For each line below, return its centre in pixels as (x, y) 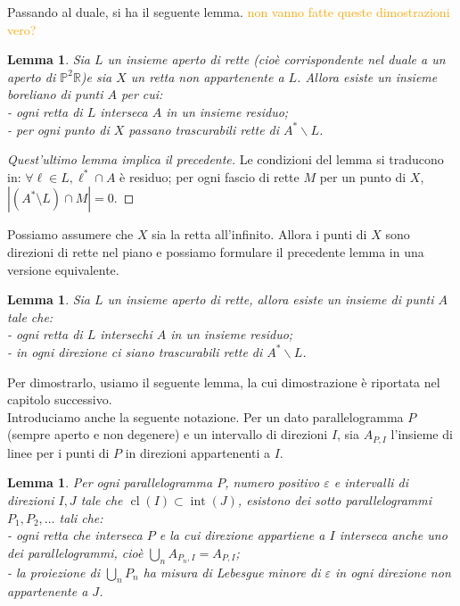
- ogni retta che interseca (75, 535)
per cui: (142, 94)
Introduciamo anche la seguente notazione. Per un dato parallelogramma (205, 416)
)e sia (96, 76)
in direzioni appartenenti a (197, 452)
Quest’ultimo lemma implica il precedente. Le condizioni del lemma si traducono (226, 159)
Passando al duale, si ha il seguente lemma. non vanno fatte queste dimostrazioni (229, 12)
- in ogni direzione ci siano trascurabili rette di (135, 351)
